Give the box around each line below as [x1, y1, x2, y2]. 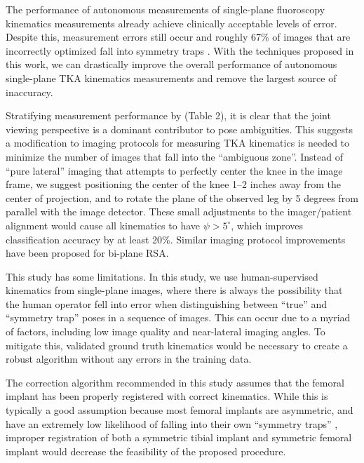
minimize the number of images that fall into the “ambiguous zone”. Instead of [6, 149, 343, 163]
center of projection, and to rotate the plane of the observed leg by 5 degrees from [6, 190, 358, 205]
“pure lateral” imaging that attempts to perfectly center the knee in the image [6, 163, 343, 177]
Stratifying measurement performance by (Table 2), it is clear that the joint [6, 108, 331, 123]
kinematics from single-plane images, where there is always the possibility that [6, 283, 343, 297]
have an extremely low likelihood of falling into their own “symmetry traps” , [6, 416, 338, 431]
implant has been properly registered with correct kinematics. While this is [6, 389, 328, 403]
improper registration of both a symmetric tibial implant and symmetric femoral [6, 430, 352, 445]
